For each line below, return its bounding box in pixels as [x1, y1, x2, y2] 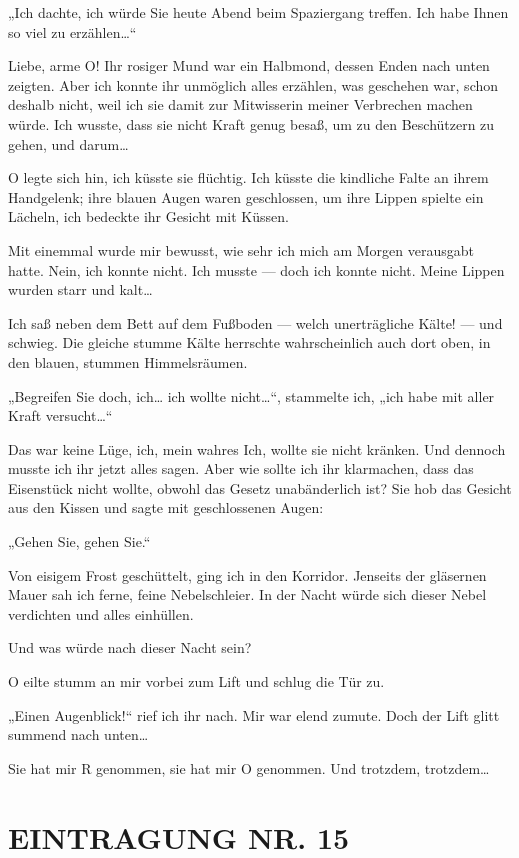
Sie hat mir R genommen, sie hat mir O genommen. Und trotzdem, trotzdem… [8, 757, 490, 778]
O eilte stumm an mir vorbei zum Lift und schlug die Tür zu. [8, 671, 385, 692]
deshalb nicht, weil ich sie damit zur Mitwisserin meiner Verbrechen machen [8, 94, 473, 115]
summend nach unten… [8, 724, 149, 745]
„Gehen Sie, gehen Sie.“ [8, 531, 151, 552]
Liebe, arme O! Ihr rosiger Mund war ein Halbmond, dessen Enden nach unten [8, 55, 490, 76]
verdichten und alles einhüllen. [8, 603, 194, 624]
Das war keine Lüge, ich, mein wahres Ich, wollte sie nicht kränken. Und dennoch [8, 438, 506, 459]
